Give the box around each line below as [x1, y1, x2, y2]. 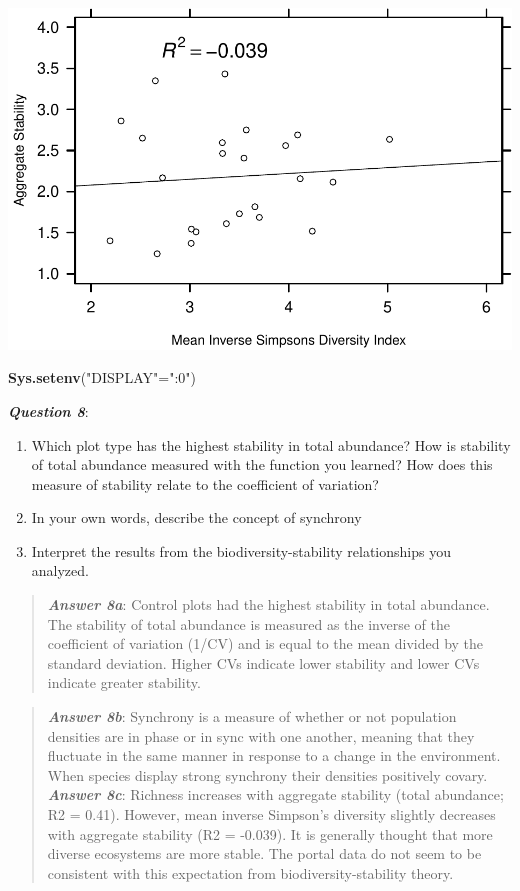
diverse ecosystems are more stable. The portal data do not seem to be [47, 843, 482, 864]
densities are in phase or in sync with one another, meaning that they [47, 725, 475, 746]
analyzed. [31, 560, 89, 581]
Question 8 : [8, 400, 89, 421]
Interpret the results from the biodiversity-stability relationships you [31, 540, 451, 561]
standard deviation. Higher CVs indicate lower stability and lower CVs [47, 652, 480, 673]
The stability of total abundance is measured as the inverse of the [47, 613, 450, 634]
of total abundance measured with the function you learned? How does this [31, 454, 493, 475]
